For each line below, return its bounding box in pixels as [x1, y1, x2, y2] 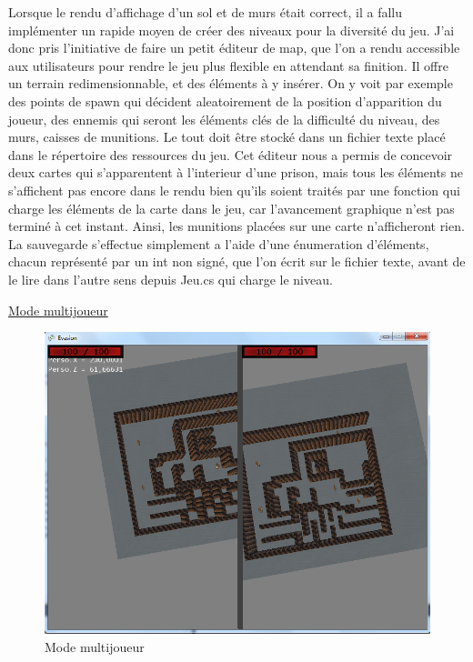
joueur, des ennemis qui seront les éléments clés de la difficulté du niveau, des [8, 109, 440, 128]
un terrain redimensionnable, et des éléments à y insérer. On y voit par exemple [8, 74, 453, 93]
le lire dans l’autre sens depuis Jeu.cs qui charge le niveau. [8, 269, 333, 288]
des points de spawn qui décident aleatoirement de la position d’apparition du [8, 91, 442, 110]
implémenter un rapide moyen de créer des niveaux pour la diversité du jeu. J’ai [8, 20, 455, 39]
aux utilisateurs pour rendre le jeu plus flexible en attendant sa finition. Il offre [8, 55, 448, 75]
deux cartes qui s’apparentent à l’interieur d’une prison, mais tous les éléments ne [8, 163, 464, 182]
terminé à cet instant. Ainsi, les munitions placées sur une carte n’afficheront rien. [8, 216, 465, 236]
